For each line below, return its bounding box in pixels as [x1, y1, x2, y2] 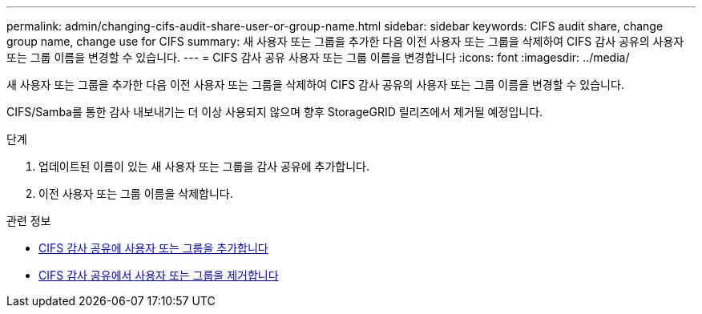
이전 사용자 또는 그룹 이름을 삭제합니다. [38, 187, 233, 200]
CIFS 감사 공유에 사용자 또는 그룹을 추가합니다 [38, 241, 268, 255]
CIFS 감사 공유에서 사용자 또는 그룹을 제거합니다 [38, 268, 279, 282]
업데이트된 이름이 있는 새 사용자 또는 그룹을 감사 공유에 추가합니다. [38, 159, 369, 173]
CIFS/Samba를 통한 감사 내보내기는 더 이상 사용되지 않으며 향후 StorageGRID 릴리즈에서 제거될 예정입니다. [6, 105, 543, 119]
